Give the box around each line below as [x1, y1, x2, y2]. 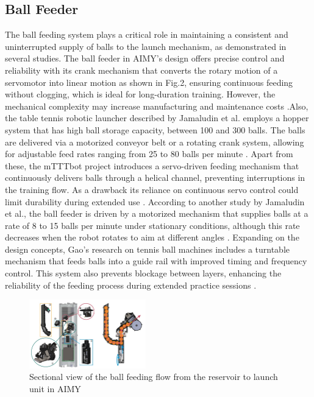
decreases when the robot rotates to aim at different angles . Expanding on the [5, 231, 299, 244]
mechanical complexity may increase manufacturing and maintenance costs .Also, [5, 99, 309, 112]
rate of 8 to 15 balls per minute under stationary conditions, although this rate [5, 219, 300, 231]
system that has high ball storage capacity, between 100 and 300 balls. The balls [5, 123, 305, 136]
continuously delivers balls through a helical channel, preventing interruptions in [5, 171, 305, 184]
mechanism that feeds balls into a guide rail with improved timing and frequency [5, 255, 307, 267]
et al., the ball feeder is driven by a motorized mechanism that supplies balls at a [5, 207, 309, 220]
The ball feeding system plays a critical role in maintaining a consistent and [5, 28, 288, 41]
